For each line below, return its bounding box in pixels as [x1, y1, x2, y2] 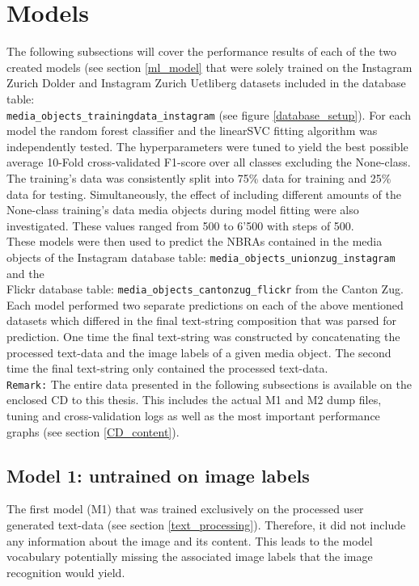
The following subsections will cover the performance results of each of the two [6, 43, 396, 60]
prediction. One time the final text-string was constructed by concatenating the [6, 328, 400, 344]
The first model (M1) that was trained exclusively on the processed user [6, 500, 364, 517]
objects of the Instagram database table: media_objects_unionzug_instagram [6, 248, 396, 265]
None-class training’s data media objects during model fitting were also [6, 201, 359, 218]
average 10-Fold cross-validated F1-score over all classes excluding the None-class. [6, 154, 411, 171]
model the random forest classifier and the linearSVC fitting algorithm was [6, 122, 378, 139]
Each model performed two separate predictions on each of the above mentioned [6, 296, 404, 313]
